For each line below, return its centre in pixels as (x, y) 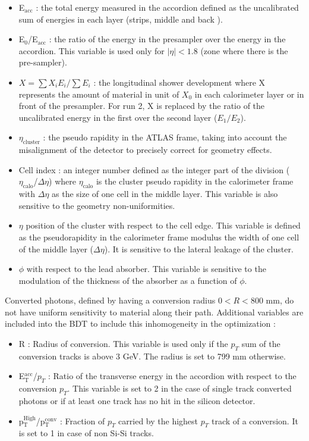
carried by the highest (158, 420)
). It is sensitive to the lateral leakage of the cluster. (199, 248)
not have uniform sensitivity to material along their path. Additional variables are (154, 312)
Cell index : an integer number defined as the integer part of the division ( (154, 169)
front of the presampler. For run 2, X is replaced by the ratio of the (142, 106)
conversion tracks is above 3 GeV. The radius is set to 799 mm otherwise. (152, 356)
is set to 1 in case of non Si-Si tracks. (86, 433)
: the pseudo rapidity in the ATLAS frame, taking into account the (165, 137)
